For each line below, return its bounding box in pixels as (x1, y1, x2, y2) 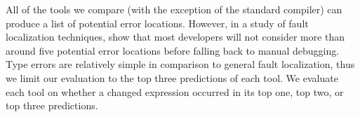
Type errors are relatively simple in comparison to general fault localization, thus (6, 57, 355, 71)
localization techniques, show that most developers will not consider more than (6, 29, 345, 44)
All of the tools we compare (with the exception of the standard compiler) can (6, 2, 342, 16)
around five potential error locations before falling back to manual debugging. (6, 43, 340, 57)
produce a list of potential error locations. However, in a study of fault (6, 15, 309, 30)
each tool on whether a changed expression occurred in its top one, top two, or (6, 84, 344, 99)
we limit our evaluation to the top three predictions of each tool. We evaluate (6, 70, 338, 85)
